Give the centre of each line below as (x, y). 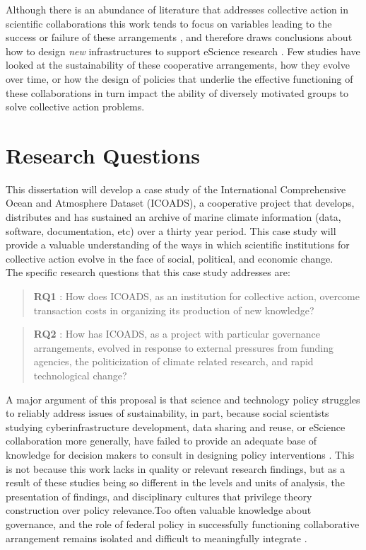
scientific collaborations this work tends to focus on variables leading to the (169, 23)
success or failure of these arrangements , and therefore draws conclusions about (179, 37)
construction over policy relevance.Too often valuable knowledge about (159, 510)
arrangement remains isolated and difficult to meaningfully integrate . (157, 538)
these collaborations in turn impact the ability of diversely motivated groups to (177, 92)
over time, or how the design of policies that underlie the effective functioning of (179, 78)
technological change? (80, 375)
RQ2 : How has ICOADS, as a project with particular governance (177, 334)
